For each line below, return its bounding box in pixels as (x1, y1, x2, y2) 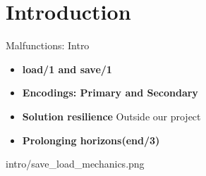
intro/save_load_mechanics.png (6, 156, 145, 171)
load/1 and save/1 (22, 61, 112, 76)
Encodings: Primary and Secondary (22, 85, 198, 100)
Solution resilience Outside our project (22, 108, 201, 123)
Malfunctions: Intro (6, 38, 90, 53)
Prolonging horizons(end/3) (22, 132, 160, 147)
